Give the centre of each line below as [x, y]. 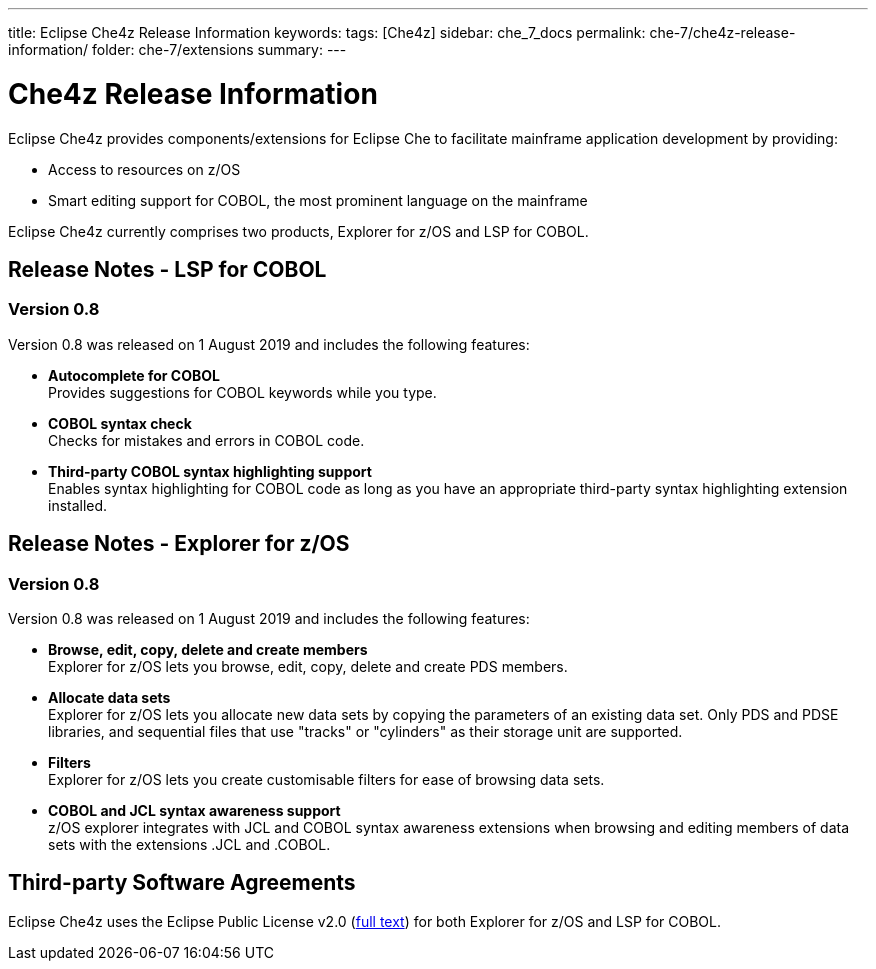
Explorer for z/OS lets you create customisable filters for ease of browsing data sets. [326, 779]
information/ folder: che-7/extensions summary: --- [177, 49]
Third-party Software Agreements [182, 883]
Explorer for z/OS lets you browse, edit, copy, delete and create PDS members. [308, 666]
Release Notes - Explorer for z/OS [179, 544]
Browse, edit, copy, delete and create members [208, 649]
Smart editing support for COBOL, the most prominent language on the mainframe [318, 200]
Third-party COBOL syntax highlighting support [210, 471]
